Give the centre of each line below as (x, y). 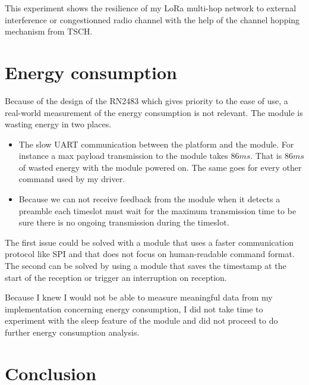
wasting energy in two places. (58, 124)
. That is (266, 156)
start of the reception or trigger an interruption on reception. (116, 277)
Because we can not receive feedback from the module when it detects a (149, 199)
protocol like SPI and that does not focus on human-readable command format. (150, 254)
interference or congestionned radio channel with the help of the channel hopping (152, 19)
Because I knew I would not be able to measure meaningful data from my (139, 297)
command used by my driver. (72, 179)
